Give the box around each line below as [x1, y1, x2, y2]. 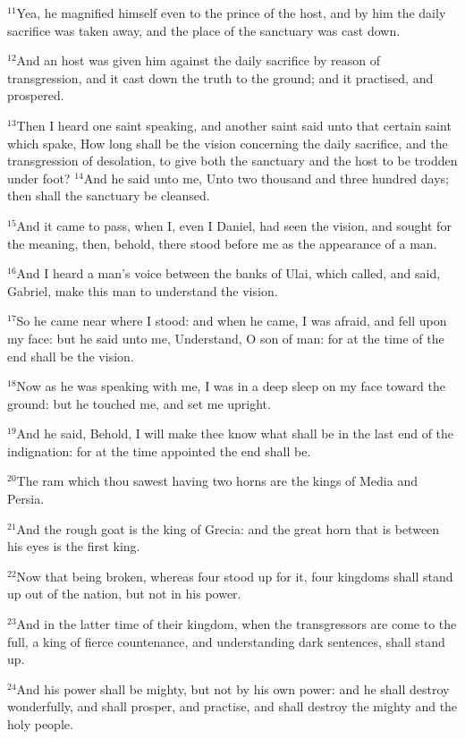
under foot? [7, 168, 71, 187]
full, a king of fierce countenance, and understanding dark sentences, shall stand [7, 632, 445, 650]
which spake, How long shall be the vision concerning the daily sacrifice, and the [7, 133, 448, 152]
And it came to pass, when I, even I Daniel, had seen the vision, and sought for [16, 216, 452, 234]
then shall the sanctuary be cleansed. [7, 186, 210, 205]
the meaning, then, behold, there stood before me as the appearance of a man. [7, 234, 437, 252]
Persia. [7, 489, 45, 508]
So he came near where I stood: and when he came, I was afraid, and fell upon [16, 311, 447, 330]
